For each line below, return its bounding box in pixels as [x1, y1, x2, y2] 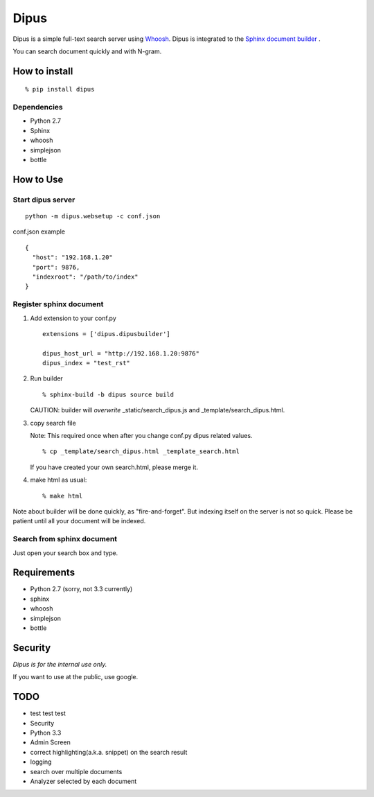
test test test [30, 709, 66, 717]
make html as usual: [30, 475, 87, 484]
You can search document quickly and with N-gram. [12, 47, 162, 55]
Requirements [12, 567, 75, 579]
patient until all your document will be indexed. [12, 517, 146, 525]
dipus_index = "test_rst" [42, 359, 131, 367]
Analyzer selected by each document [30, 777, 137, 785]
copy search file [30, 419, 76, 427]
